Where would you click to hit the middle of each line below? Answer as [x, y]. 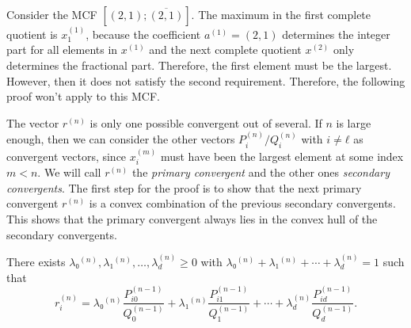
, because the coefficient [143, 34]
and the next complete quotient [225, 50]
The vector [33, 122]
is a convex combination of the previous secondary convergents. [242, 203]
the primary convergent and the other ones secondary [261, 172]
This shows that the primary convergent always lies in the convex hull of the [192, 219]
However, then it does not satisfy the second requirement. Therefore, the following [206, 80]
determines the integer [336, 34]
